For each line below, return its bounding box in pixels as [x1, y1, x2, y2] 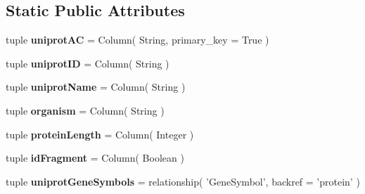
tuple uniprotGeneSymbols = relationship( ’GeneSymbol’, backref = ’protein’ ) [6, 174, 360, 188]
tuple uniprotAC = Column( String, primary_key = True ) [6, 32, 269, 47]
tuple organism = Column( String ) [6, 103, 165, 117]
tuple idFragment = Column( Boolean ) [6, 150, 184, 165]
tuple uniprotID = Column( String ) [6, 56, 169, 70]
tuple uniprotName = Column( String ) [6, 79, 186, 94]
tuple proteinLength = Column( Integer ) [6, 127, 194, 141]
